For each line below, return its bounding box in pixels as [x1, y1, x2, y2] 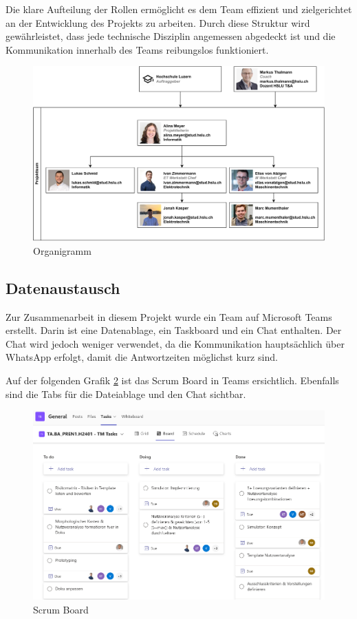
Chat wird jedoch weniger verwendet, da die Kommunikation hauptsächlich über [6, 336, 345, 350]
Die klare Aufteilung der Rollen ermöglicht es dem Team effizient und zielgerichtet [6, 2, 352, 16]
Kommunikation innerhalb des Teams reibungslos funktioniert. [6, 42, 269, 56]
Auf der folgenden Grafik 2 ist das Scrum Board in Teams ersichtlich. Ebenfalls [6, 373, 339, 387]
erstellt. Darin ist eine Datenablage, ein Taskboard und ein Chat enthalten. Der [6, 323, 342, 337]
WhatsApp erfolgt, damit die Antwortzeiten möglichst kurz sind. [6, 350, 278, 364]
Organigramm [33, 243, 91, 258]
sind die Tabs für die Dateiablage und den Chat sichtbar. [6, 386, 246, 401]
